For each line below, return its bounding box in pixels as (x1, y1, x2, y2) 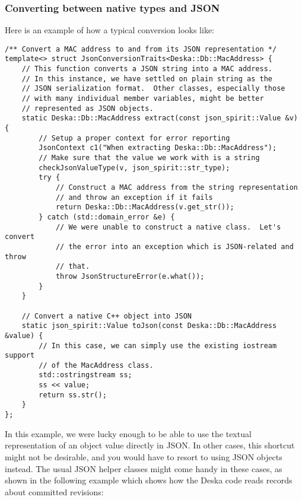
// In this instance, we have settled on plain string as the (21, 74, 273, 83)
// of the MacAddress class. (39, 361, 154, 370)
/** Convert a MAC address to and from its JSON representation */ (5, 44, 277, 53)
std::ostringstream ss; (39, 371, 132, 380)
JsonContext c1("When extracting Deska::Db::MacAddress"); (39, 144, 277, 152)
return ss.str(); (39, 390, 107, 399)
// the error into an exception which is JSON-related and (55, 242, 294, 251)
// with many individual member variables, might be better (21, 94, 264, 103)
